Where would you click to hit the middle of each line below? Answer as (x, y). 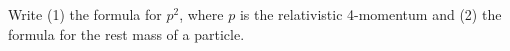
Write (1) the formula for (85, 14)
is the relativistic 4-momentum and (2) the (370, 14)
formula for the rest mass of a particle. (126, 33)
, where (201, 14)
